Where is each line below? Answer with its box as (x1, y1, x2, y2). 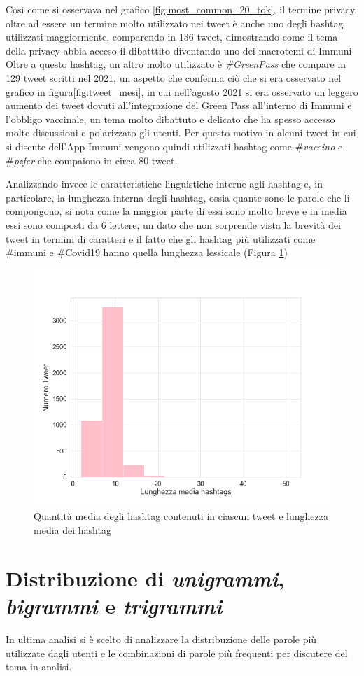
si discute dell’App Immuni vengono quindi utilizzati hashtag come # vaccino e (6, 139, 343, 153)
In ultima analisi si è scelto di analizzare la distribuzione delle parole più (6, 631, 317, 646)
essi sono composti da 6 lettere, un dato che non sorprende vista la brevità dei (6, 217, 341, 232)
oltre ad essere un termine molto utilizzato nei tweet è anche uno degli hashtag (6, 15, 344, 30)
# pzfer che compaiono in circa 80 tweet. (6, 153, 178, 167)
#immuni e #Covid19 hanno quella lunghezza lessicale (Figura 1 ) (6, 245, 288, 260)
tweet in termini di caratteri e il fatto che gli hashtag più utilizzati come (6, 231, 316, 246)
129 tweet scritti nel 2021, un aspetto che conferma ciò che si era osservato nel (6, 70, 342, 85)
